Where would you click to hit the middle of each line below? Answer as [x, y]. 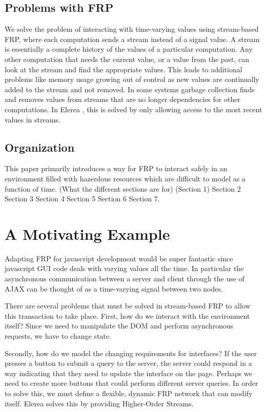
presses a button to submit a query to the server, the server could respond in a [128, 363]
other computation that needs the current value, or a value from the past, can [127, 59]
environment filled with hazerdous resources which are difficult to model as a [125, 178]
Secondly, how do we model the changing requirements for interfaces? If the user [131, 353]
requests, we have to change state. [58, 336]
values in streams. [33, 119]
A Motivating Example [87, 233]
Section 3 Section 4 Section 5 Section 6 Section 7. [82, 199]
